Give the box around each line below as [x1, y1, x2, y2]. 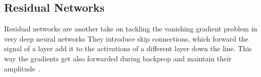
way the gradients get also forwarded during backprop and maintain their [4, 53, 232, 63]
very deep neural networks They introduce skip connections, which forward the [4, 33, 249, 44]
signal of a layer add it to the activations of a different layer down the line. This [4, 43, 252, 54]
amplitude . [4, 63, 41, 73]
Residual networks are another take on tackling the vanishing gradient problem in [4, 23, 257, 34]
